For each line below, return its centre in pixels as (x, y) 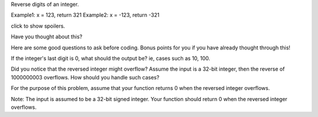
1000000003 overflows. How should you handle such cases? (85, 77)
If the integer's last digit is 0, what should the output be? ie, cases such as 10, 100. (110, 58)
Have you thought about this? (47, 37)
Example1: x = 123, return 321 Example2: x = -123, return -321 (85, 15)
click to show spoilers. (38, 26)
